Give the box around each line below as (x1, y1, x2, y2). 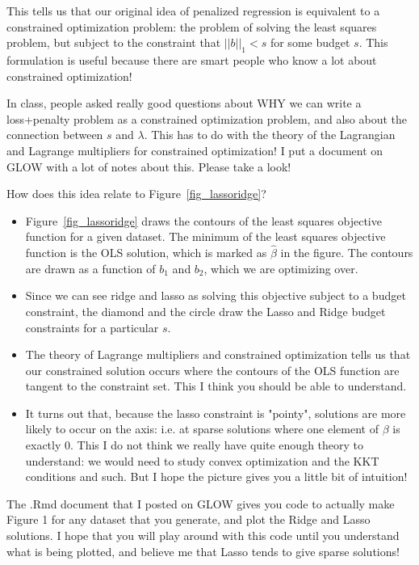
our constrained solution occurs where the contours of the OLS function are (25, 361, 400, 378)
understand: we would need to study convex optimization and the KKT (25, 452, 379, 469)
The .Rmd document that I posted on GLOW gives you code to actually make (6, 495, 395, 512)
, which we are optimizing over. (203, 259, 358, 276)
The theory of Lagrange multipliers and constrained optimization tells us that (25, 346, 411, 363)
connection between (6, 126, 103, 143)
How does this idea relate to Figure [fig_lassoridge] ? (6, 185, 266, 202)
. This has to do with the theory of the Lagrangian (144, 126, 396, 143)
